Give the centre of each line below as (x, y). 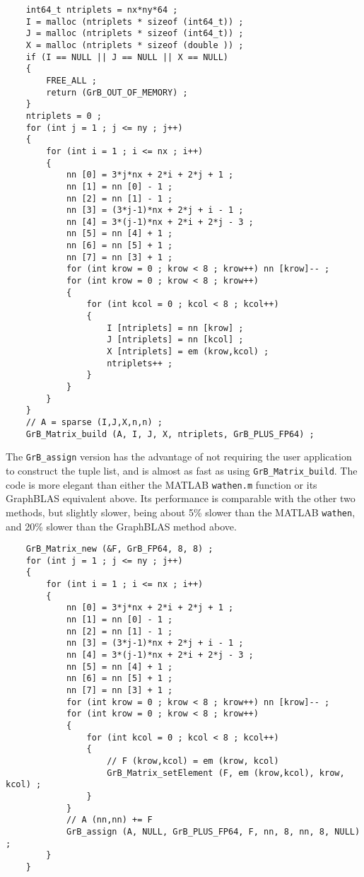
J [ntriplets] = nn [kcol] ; (175, 340)
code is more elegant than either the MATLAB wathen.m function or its (162, 484)
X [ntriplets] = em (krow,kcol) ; (188, 352)
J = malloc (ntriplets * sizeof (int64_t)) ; (135, 34)
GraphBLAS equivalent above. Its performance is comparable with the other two (181, 498)
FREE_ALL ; (71, 80)
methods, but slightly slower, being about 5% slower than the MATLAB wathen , (181, 512)
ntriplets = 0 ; (64, 116)
